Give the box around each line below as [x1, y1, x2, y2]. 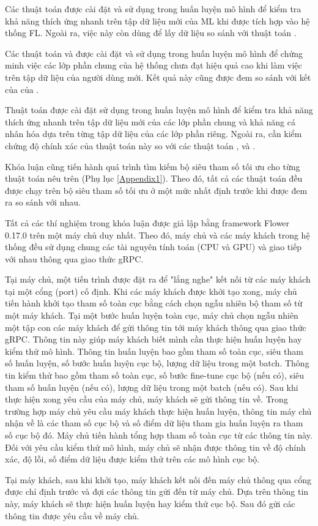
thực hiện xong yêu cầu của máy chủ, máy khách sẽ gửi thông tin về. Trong [5, 393, 288, 406]
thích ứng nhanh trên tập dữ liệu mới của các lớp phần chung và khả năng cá [5, 115, 295, 128]
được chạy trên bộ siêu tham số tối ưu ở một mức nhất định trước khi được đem [5, 183, 308, 196]
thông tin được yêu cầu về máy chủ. [5, 509, 139, 522]
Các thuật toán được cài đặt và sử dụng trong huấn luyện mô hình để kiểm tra [5, 2, 301, 15]
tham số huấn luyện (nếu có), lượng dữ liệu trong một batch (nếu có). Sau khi [5, 380, 298, 393]
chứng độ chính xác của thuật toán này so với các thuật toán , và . [5, 139, 256, 152]
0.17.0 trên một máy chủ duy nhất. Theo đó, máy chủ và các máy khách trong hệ [5, 228, 310, 241]
